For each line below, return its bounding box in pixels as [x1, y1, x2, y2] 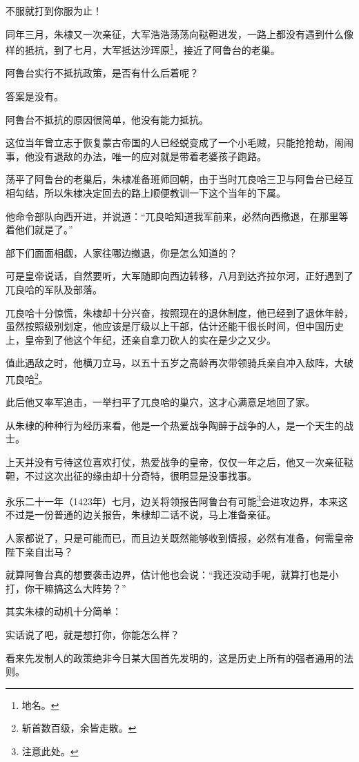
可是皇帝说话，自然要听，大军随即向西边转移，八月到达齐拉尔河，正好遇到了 [6, 268, 353, 283]
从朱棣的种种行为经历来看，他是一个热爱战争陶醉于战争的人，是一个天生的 [6, 418, 344, 432]
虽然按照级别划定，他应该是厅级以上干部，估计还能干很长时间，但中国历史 [6, 319, 344, 333]
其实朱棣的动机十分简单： [6, 604, 122, 618]
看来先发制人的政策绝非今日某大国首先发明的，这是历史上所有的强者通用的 [6, 650, 344, 665]
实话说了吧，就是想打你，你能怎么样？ [6, 627, 179, 641]
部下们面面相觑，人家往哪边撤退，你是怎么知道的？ [6, 245, 237, 260]
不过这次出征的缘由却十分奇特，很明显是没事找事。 [24, 468, 257, 482]
